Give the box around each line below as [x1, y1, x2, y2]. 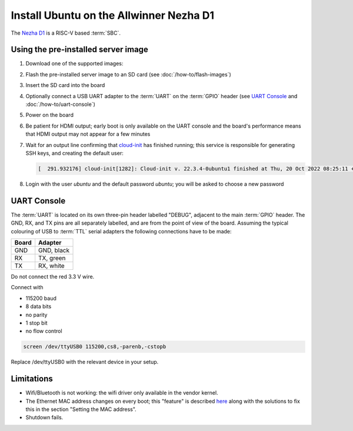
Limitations [11, 374, 53, 384]
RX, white [38, 262, 65, 270]
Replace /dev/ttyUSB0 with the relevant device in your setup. [11, 359, 159, 366]
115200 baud [25, 295, 57, 302]
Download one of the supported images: [25, 60, 124, 67]
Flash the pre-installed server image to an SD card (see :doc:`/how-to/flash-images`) [25, 71, 232, 78]
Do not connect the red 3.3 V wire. [11, 273, 95, 280]
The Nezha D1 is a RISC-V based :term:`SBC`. [11, 29, 121, 36]
